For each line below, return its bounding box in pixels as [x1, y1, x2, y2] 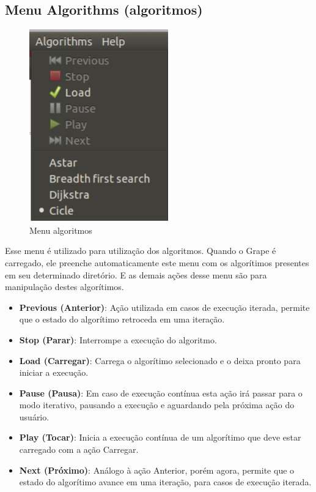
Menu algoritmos [29, 223, 92, 236]
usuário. [19, 410, 50, 423]
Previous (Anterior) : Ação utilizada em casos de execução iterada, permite [19, 300, 310, 313]
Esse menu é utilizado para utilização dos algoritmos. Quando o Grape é [5, 244, 276, 257]
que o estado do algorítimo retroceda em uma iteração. [19, 313, 225, 326]
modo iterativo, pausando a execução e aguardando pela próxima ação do [19, 398, 295, 411]
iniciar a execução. [19, 366, 89, 379]
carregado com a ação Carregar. [19, 443, 139, 456]
